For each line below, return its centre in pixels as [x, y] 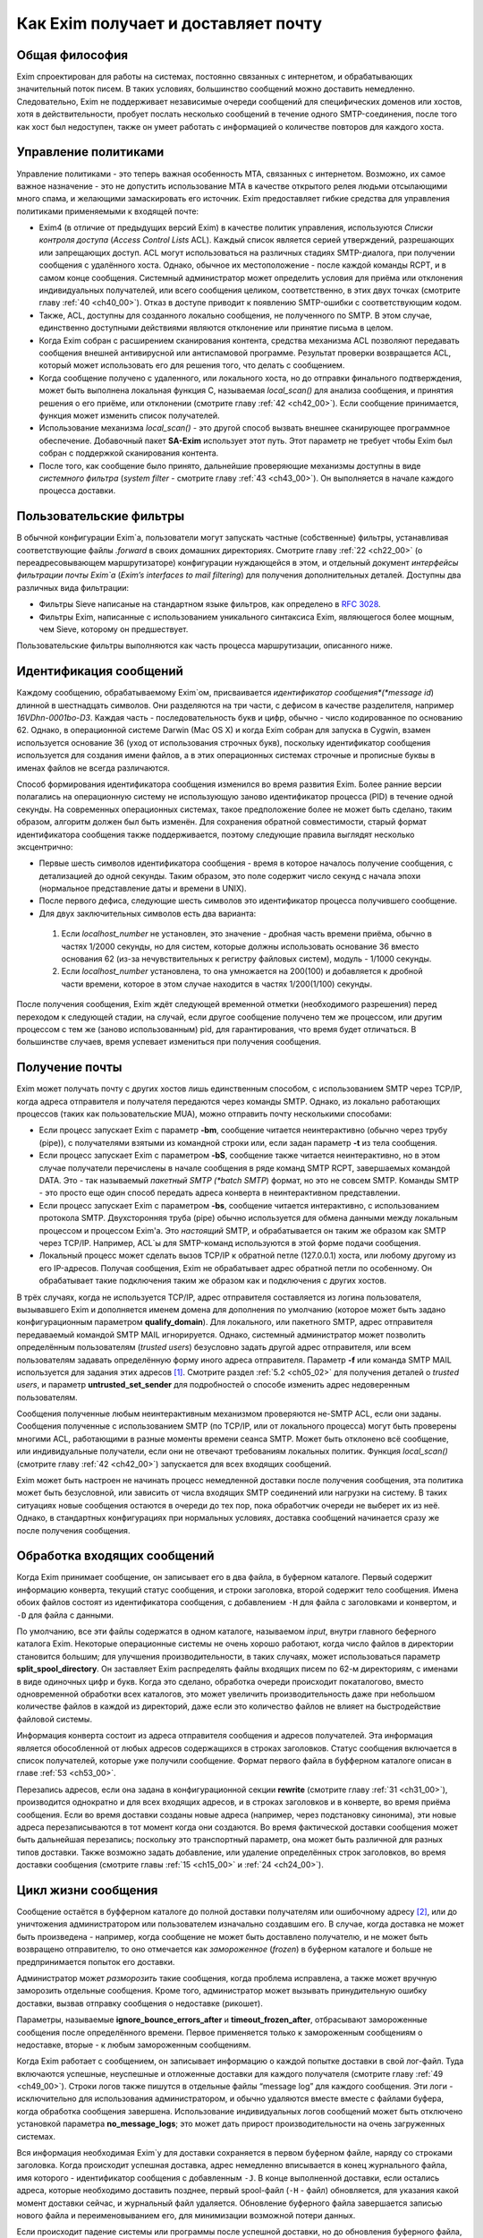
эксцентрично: [45, 847]
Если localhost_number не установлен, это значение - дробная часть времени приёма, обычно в [247, 934]
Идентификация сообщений [100, 671]
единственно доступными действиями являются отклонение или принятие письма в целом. [216, 328]
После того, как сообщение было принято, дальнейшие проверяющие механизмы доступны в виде [230, 466]
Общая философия [72, 55]
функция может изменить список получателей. [129, 415]
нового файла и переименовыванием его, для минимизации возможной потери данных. [186, 2215]
